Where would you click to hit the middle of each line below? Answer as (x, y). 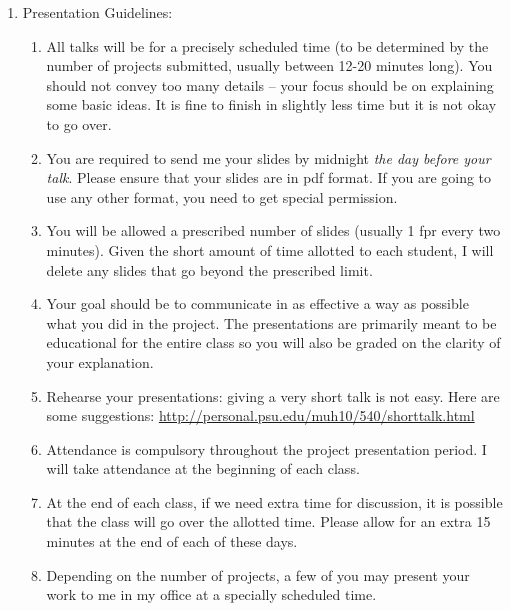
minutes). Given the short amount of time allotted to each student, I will (270, 249)
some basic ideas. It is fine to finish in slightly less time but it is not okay (271, 104)
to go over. (79, 123)
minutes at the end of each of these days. (172, 541)
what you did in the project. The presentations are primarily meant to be (271, 322)
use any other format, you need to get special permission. (222, 196)
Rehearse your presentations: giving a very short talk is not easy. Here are (273, 395)
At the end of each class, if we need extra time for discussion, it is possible (274, 501)
